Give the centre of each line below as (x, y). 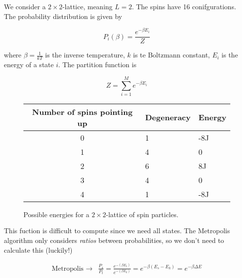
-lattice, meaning (87, 6)
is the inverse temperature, (85, 55)
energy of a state (29, 65)
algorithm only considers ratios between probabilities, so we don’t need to (114, 240)
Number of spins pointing (82, 111)
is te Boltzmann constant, (171, 55)
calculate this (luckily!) (38, 250)
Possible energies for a (57, 214)
